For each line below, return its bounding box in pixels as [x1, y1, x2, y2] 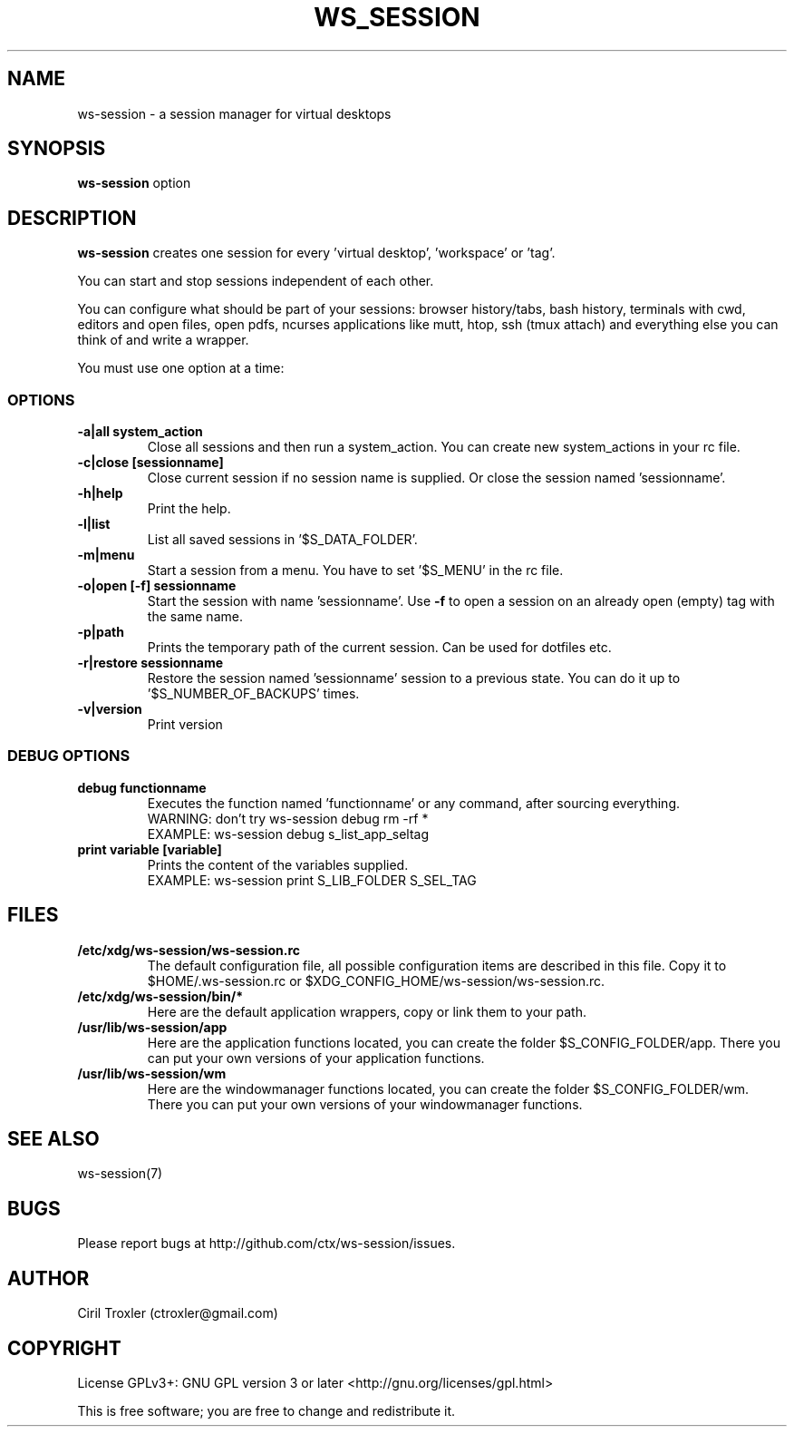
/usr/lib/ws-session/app [77, 1019, 228, 1035]
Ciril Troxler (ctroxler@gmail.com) [77, 1305, 278, 1322]
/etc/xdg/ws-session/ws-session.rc [77, 941, 300, 958]
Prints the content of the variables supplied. [147, 856, 409, 873]
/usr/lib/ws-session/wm [77, 1065, 227, 1081]
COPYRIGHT [7, 1336, 121, 1360]
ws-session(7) [77, 1166, 163, 1182]
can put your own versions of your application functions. [147, 1049, 485, 1066]
